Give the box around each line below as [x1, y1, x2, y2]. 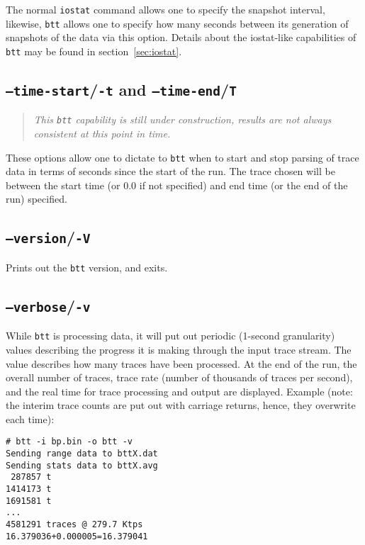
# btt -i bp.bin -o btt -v [6, 437, 133, 447]
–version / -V [6, 226, 91, 248]
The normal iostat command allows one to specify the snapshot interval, [6, 2, 325, 16]
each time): [6, 411, 55, 426]
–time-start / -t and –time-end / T [6, 78, 237, 100]
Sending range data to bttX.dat [6, 449, 158, 459]
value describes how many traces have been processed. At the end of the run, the [6, 356, 357, 371]
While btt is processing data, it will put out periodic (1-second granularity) [6, 328, 335, 343]
